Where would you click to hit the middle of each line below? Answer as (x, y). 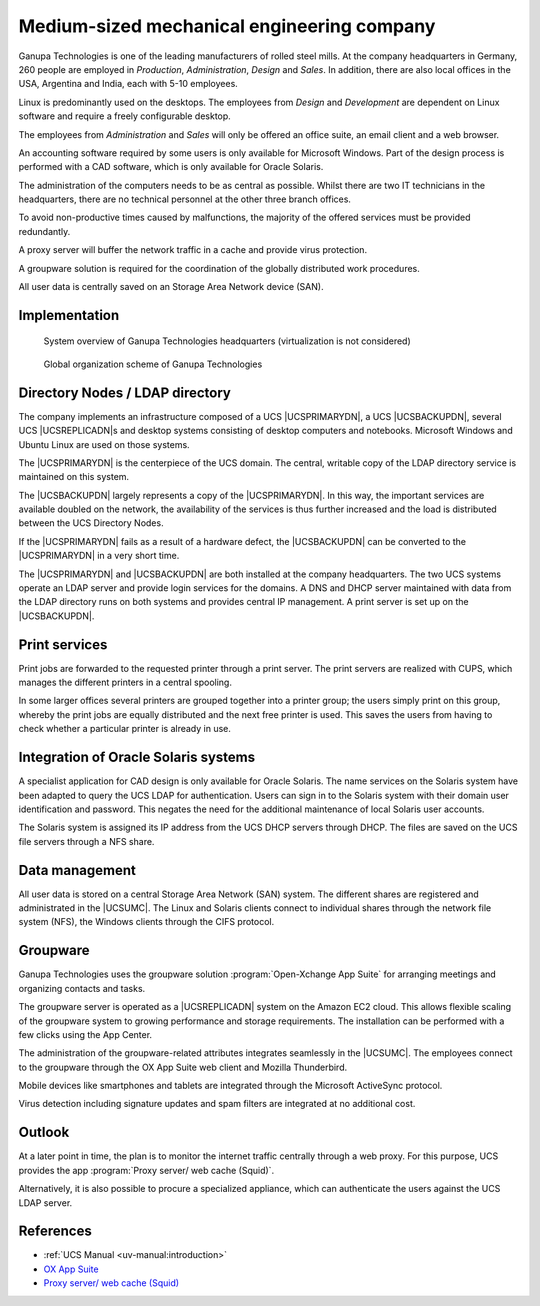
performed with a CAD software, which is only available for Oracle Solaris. (171, 167)
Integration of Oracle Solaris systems (137, 757)
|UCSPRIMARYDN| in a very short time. (99, 556)
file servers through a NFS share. (86, 841)
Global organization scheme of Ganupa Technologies (153, 364)
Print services (63, 644)
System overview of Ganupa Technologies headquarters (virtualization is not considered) (227, 341)
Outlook (44, 1132)
